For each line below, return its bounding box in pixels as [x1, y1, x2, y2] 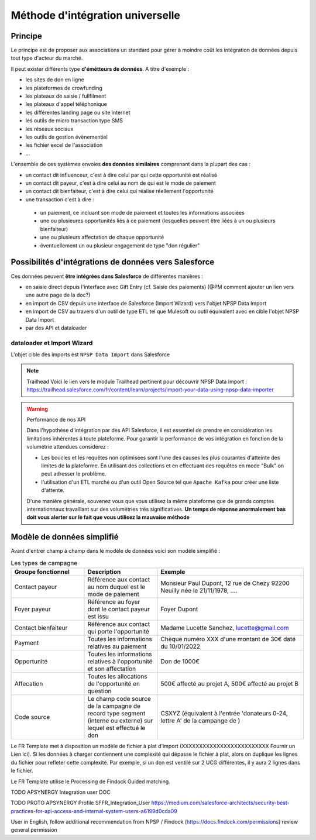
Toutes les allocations [87, 672, 147, 680]
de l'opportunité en [87, 679, 140, 687]
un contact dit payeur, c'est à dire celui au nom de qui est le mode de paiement [25, 179, 217, 187]
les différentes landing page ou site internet [25, 109, 131, 116]
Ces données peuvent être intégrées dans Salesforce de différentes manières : [11, 273, 203, 280]
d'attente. [41, 487, 64, 494]
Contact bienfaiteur [14, 624, 68, 632]
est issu [87, 612, 109, 620]
